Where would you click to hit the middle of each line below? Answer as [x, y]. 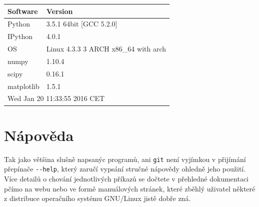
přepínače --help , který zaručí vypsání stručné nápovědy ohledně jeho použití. [125, 169]
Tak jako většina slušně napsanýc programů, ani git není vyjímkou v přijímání [125, 159]
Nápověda [39, 135]
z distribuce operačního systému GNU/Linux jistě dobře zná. [97, 198]
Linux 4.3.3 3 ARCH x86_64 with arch [106, 49]
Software [23, 11]
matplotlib [23, 86]
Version [59, 11]
